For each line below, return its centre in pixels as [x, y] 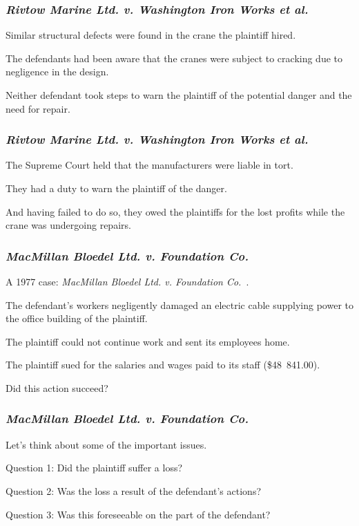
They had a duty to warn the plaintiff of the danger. [116, 188]
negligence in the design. [57, 72]
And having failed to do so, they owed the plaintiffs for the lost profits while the [175, 211]
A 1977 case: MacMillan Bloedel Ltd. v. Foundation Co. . [127, 281]
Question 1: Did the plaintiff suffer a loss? [94, 468]
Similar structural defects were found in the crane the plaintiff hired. [151, 35]
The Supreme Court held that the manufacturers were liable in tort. [149, 165]
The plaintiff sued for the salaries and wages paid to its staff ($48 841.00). [163, 365]
